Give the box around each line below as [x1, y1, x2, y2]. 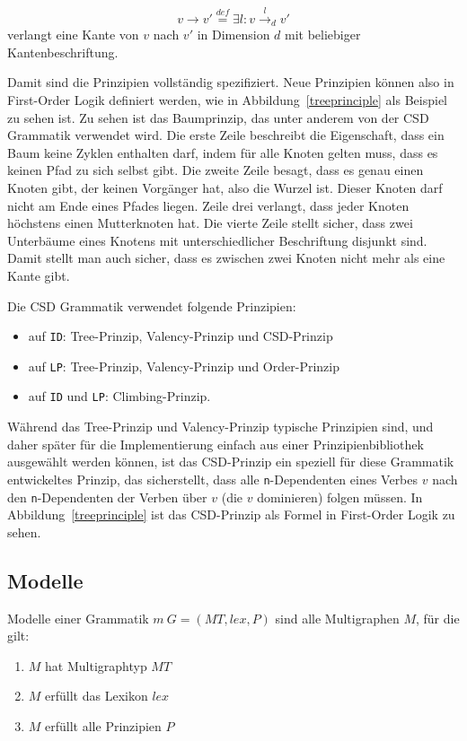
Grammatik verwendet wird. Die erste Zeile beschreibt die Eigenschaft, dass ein [7, 126, 445, 144]
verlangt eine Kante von [7, 25, 139, 44]
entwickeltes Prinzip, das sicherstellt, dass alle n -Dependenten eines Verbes [7, 469, 419, 488]
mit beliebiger [285, 25, 361, 44]
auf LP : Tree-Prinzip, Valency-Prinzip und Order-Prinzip [28, 356, 339, 375]
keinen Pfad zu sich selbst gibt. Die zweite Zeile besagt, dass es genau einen [7, 161, 424, 179]
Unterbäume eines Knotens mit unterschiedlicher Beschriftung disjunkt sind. [7, 231, 427, 249]
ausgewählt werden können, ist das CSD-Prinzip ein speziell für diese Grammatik [7, 452, 454, 471]
